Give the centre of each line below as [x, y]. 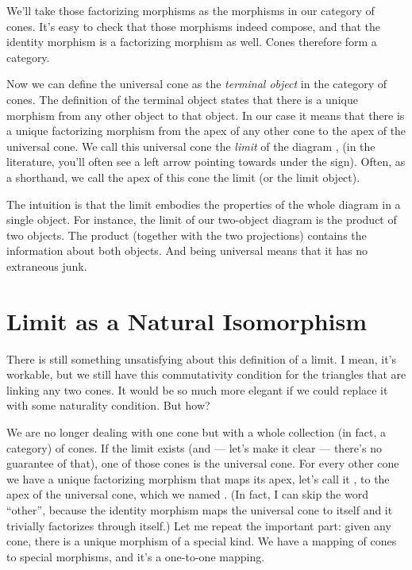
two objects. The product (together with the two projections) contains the [187, 235]
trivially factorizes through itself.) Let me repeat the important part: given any [199, 525]
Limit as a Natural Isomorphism [187, 320]
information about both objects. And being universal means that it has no [187, 250]
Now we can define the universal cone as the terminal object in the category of [196, 84]
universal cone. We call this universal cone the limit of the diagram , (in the [191, 146]
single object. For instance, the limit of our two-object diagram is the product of [202, 220]
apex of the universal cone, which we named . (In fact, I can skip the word [187, 494]
